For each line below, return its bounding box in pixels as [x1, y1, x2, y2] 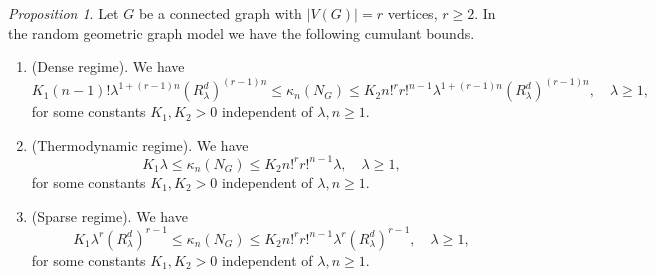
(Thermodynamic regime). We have [31, 134, 249, 155]
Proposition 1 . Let [8, 3, 119, 23]
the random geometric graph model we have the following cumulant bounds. [8, 22, 475, 43]
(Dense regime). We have [31, 56, 185, 77]
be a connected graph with [138, 3, 302, 23]
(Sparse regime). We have [31, 205, 188, 226]
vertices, [387, 3, 438, 23]
